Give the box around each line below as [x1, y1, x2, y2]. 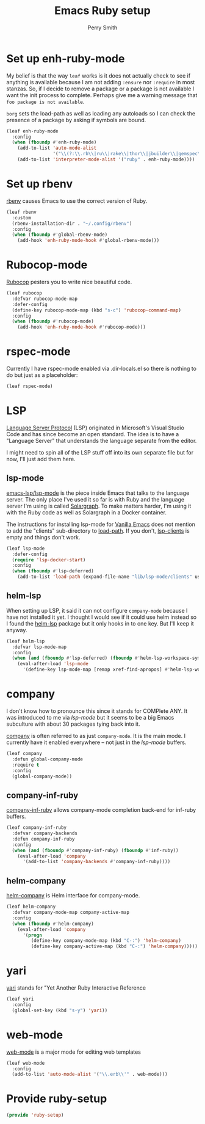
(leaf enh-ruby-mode [6, 128, 59, 134]
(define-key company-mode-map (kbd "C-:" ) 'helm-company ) [31, 938, 182, 944]
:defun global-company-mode [12, 756, 84, 762]
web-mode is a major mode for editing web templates [6, 1048, 142, 1056]
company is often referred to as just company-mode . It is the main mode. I [6, 732, 186, 739]
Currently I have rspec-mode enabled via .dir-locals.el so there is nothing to [6, 365, 197, 373]
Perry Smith [87, 24, 118, 31]
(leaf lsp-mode [6, 545, 45, 552]
